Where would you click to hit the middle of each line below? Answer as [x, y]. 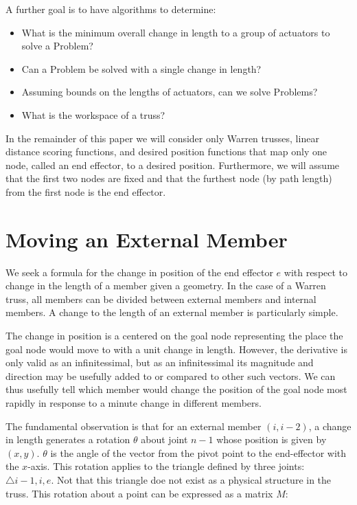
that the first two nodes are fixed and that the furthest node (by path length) [169, 178]
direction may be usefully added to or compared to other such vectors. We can [171, 375]
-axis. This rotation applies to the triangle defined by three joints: [166, 466]
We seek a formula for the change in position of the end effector [139, 272]
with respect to [316, 272]
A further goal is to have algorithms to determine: [111, 9]
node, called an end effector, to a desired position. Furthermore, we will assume [173, 165]
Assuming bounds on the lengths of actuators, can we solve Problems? [170, 92]
